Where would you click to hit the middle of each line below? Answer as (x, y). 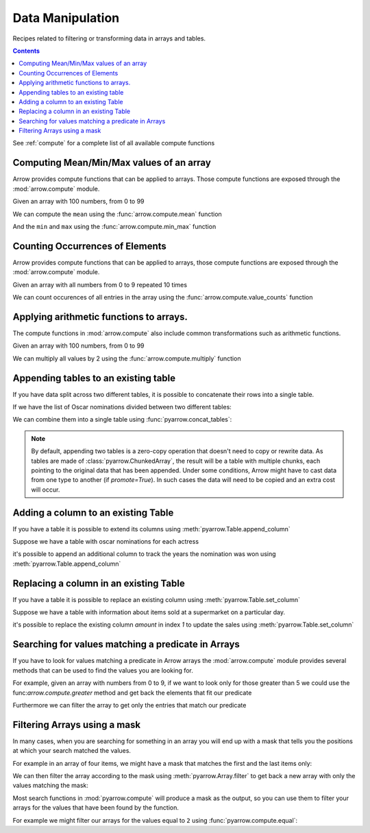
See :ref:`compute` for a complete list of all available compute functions (114, 143)
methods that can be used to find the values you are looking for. (103, 670)
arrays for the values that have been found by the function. (96, 808)
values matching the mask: (51, 786)
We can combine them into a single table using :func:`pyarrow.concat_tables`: (122, 420)
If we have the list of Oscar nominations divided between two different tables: (122, 407)
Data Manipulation (66, 18)
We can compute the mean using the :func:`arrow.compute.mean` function (117, 214)
